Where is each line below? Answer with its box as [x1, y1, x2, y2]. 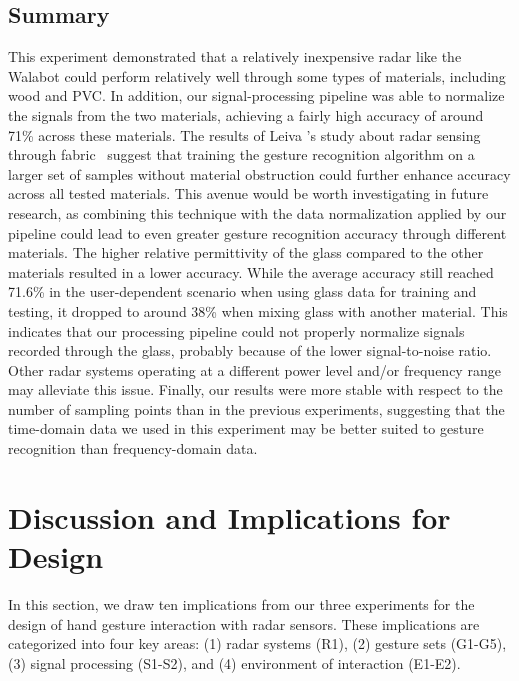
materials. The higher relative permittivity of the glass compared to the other [8, 242, 484, 263]
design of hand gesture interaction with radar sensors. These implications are [8, 613, 480, 634]
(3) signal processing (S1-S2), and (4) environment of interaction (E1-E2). [8, 652, 461, 673]
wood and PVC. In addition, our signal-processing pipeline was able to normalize [8, 85, 505, 106]
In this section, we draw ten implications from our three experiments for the [8, 593, 475, 614]
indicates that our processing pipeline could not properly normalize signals [8, 320, 465, 341]
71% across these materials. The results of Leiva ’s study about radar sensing [8, 124, 481, 145]
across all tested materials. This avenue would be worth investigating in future [8, 183, 489, 204]
